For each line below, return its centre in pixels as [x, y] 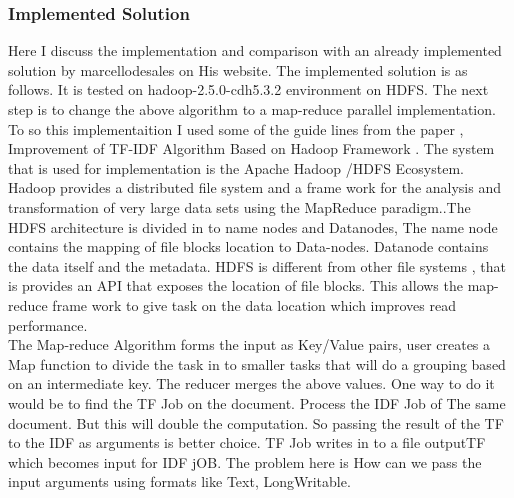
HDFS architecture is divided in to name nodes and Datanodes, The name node [253, 226]
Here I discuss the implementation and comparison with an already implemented [255, 50]
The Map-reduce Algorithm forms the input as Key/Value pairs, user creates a [249, 344]
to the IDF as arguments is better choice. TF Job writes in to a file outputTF [247, 442]
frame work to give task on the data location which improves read [254, 304]
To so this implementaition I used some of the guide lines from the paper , [236, 128]
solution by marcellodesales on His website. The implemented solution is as [238, 69]
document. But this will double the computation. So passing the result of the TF [256, 422]
